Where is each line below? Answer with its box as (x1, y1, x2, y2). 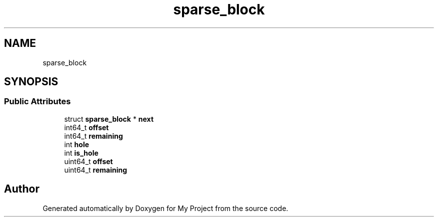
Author (4, 183, 39, 196)
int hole (64, 140, 89, 149)
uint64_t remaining (64, 165, 127, 174)
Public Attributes (4, 96, 71, 107)
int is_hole (64, 148, 98, 157)
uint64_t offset (64, 157, 113, 166)
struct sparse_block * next (64, 114, 154, 123)
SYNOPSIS (4, 75, 58, 88)
